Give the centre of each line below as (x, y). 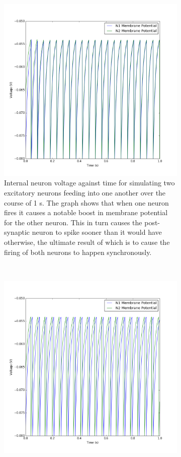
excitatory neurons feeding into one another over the (85, 193)
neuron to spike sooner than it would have (97, 232)
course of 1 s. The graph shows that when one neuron (86, 202)
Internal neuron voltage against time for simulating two (89, 183)
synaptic (17, 232)
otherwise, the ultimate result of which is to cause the (87, 242)
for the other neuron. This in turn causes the (73, 222)
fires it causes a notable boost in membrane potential (86, 212)
